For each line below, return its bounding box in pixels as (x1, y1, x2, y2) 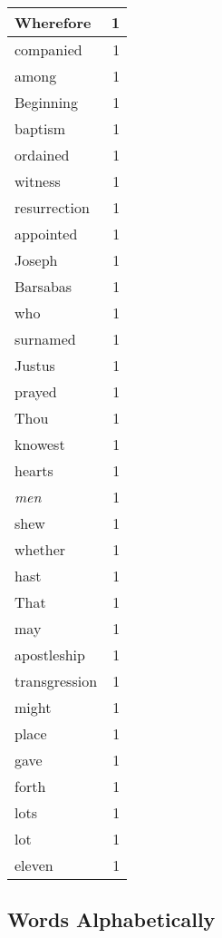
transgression (14, 670, 98, 691)
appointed (14, 223, 78, 244)
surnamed (14, 328, 76, 349)
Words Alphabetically (7, 905, 216, 933)
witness (14, 171, 61, 191)
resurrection (14, 197, 90, 218)
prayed (14, 381, 57, 402)
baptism (14, 118, 66, 139)
